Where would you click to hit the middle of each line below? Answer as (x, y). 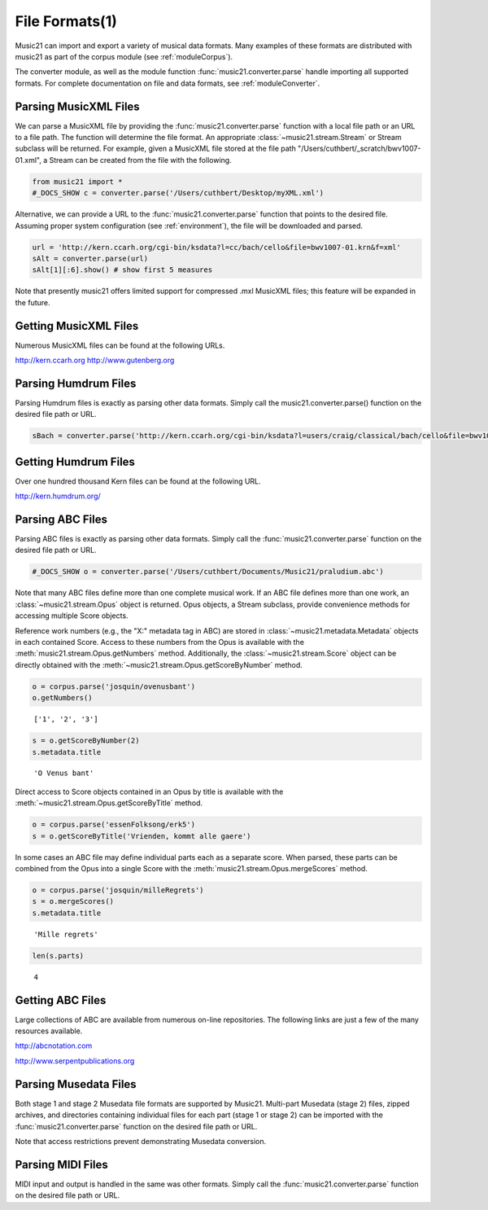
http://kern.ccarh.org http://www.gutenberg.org (95, 360)
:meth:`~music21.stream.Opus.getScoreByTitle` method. (109, 803)
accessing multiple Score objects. (72, 616)
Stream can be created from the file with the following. (140, 160)
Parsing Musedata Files (76, 1084)
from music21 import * (77, 182)
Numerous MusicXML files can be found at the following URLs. (120, 345)
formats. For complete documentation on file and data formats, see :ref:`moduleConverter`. (168, 83)
